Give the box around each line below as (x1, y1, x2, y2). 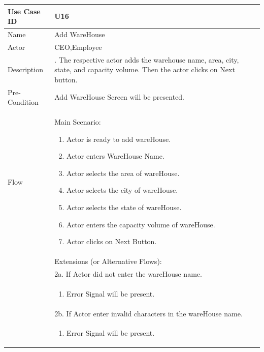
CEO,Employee (54, 41, 102, 52)
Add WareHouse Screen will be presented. (54, 92, 184, 102)
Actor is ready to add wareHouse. (67, 133, 171, 144)
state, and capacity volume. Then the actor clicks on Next (54, 64, 235, 75)
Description (8, 64, 43, 75)
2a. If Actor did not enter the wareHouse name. (54, 268, 202, 279)
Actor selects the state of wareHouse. (67, 202, 182, 213)
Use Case (8, 6, 41, 16)
